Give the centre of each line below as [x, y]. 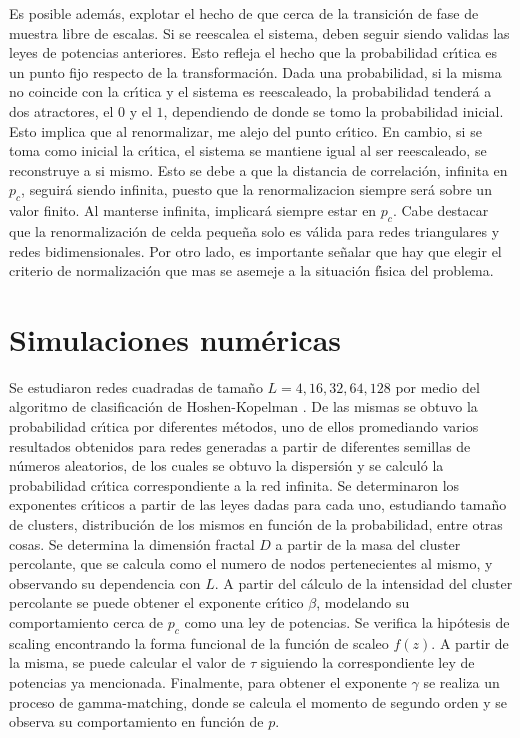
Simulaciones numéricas [175, 338]
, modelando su [363, 602]
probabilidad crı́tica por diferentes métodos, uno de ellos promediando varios [244, 426]
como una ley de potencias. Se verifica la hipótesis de [347, 621]
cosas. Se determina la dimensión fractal [132, 543]
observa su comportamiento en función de [136, 721]
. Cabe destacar [440, 210]
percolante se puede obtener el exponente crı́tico [156, 602]
